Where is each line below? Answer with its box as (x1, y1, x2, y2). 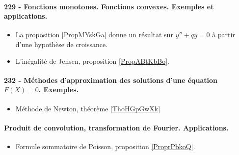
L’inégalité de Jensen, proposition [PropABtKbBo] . (15, 55, 169, 66)
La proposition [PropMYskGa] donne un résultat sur (15, 29, 173, 40)
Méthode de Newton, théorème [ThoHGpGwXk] (15, 103, 160, 113)
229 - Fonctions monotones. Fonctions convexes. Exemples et (4, 1, 214, 11)
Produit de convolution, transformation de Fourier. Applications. (4, 122, 229, 132)
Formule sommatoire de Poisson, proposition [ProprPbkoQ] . (15, 141, 195, 151)
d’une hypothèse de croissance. (15, 39, 108, 49)
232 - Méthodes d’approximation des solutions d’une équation (4, 75, 218, 85)
